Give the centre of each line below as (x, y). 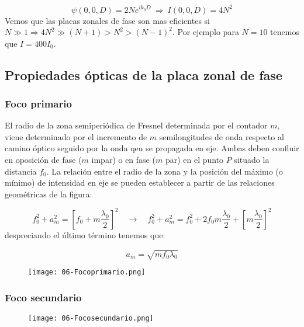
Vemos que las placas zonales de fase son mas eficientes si (107, 20)
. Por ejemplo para (206, 32)
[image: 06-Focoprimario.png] (87, 272)
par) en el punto (194, 160)
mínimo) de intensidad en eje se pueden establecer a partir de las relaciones (140, 182)
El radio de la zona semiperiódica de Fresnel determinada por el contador (136, 125)
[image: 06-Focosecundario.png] (91, 318)
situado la (252, 160)
